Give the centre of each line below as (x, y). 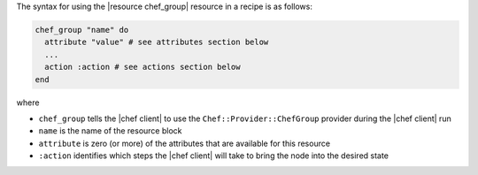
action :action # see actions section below (143, 67)
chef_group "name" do (82, 30)
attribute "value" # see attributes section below (157, 42)
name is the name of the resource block (110, 131)
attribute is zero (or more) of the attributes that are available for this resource (185, 143)
